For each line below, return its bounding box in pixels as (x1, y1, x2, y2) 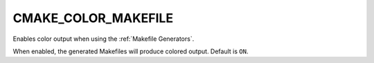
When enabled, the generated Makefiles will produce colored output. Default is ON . (12, 47, 249, 55)
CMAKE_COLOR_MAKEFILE (12, 10, 173, 26)
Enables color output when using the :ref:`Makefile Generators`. (12, 35, 195, 43)
